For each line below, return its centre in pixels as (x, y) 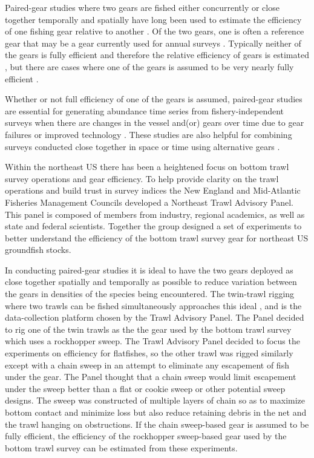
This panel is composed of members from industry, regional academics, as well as (155, 214)
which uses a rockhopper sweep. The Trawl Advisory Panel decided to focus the (152, 341)
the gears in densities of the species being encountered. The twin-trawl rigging (150, 294)
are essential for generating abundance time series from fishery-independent (145, 110)
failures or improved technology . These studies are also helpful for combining (149, 134)
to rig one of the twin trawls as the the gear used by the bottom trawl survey (148, 329)
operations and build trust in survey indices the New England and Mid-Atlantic (153, 190)
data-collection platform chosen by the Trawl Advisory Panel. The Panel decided (155, 317)
